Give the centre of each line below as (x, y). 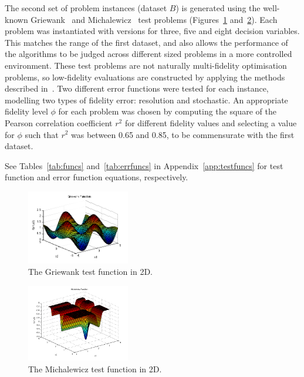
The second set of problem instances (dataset (86, 8)
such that (42, 134)
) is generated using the (218, 8)
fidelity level (26, 111)
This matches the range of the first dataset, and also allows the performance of (146, 42)
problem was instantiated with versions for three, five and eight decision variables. (152, 31)
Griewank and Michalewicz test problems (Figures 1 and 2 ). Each (154, 19)
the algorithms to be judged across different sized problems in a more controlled (148, 54)
